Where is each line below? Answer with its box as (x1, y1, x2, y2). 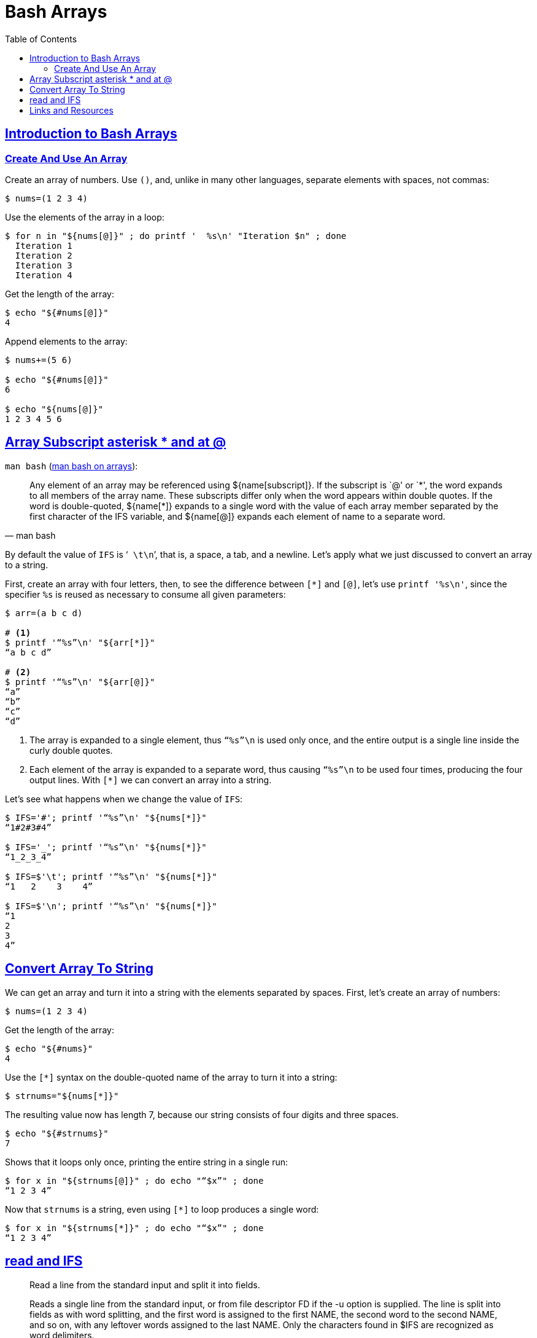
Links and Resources (29, 104, 114, 115)
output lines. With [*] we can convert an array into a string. (29, 774, 272, 785)
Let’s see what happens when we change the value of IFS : (5, 793, 243, 804)
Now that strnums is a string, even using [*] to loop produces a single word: (5, 1203, 319, 1215)
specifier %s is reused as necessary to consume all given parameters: (5, 589, 286, 600)
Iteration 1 (15, 240, 72, 251)
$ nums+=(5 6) (5, 354, 72, 365)
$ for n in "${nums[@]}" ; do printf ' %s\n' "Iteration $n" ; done (5, 230, 347, 241)
